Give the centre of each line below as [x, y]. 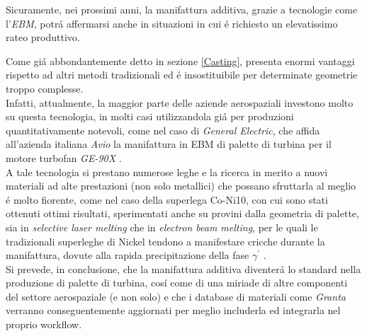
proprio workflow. [44, 324]
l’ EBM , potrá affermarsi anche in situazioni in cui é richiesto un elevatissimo [172, 23]
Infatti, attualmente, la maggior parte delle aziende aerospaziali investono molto [180, 102]
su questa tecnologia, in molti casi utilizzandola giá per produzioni [150, 116]
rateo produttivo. [43, 37]
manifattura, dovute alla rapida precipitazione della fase [128, 255]
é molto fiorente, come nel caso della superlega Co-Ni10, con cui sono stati [167, 199]
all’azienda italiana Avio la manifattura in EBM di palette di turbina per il [169, 144]
